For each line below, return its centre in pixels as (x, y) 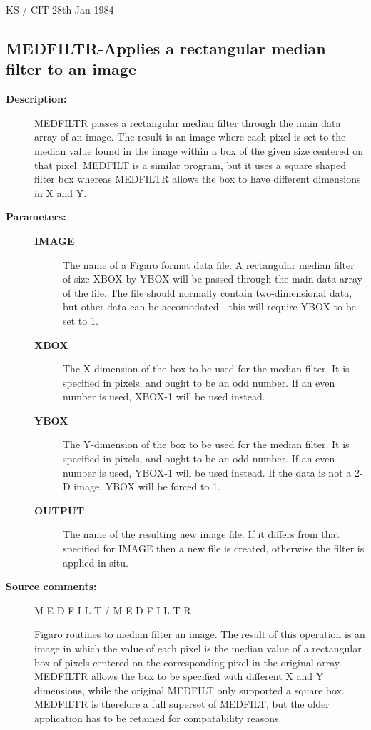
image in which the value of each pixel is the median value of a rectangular (198, 648)
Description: (36, 99)
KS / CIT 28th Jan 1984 (60, 9)
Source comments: (51, 586)
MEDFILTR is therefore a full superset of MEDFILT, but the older (182, 704)
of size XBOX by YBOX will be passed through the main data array (213, 279)
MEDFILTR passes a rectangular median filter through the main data (188, 122)
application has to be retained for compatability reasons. (158, 718)
